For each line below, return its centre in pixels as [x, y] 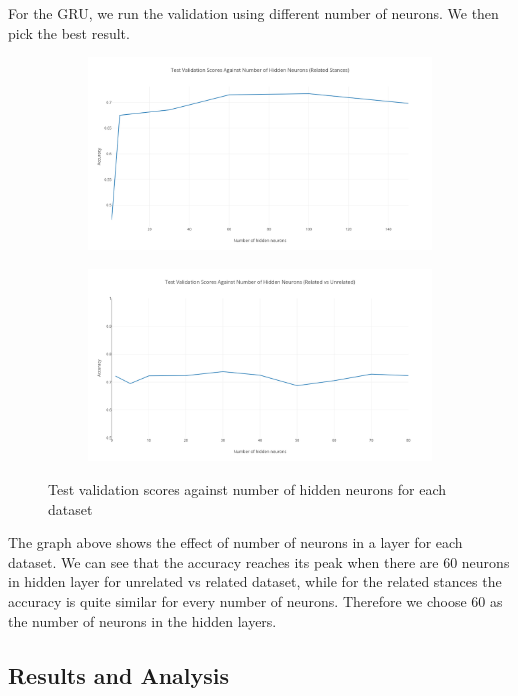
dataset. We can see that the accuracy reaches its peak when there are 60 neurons [259, 561]
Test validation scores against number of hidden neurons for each [247, 489]
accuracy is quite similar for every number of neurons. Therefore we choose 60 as [255, 601]
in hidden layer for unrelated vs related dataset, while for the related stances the [255, 581]
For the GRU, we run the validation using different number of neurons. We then [253, 13]
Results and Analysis [119, 674]
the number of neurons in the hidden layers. [142, 620]
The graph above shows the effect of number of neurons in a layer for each [235, 542]
